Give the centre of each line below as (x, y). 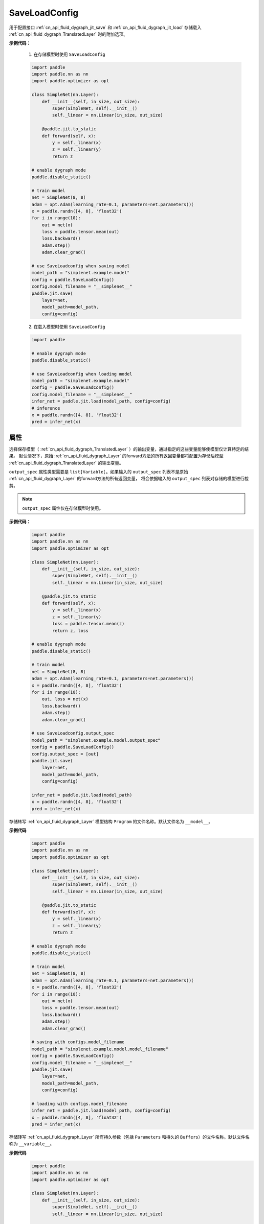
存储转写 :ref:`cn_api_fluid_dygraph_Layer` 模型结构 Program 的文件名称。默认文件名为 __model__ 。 (111, 821)
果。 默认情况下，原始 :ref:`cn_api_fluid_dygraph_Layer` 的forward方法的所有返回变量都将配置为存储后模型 (116, 456)
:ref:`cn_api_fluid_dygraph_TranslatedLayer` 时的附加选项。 (68, 34)
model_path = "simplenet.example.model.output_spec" (96, 740)
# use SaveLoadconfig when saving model (80, 266)
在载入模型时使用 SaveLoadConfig (69, 327)
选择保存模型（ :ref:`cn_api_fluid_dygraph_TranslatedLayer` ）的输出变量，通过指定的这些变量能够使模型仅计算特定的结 (129, 449)
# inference (46, 408)
